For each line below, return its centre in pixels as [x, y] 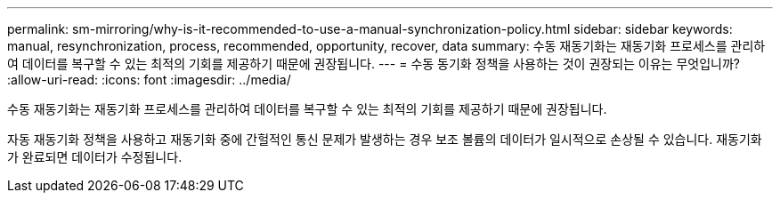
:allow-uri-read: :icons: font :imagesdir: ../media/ [149, 80]
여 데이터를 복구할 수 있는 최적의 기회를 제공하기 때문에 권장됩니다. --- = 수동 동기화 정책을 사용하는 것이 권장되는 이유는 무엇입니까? [374, 64]
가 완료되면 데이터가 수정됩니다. [95, 157]
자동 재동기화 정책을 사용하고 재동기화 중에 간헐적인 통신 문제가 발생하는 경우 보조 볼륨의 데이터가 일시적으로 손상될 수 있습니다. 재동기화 [385, 139]
